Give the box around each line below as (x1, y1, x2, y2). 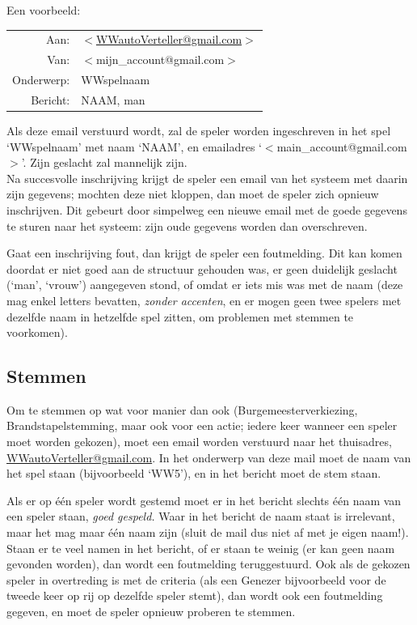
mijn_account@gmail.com (95, 51, 225, 68)
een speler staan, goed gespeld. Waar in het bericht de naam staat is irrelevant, (6, 508, 395, 525)
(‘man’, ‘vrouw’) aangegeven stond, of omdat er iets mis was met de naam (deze (6, 276, 403, 293)
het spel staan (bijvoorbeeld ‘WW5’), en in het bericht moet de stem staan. (6, 465, 381, 482)
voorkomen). (6, 324, 68, 341)
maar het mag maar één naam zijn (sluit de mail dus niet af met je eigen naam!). (6, 524, 409, 541)
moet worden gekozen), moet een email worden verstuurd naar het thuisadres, (6, 433, 392, 450)
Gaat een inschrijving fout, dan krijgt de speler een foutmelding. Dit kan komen (6, 244, 402, 261)
